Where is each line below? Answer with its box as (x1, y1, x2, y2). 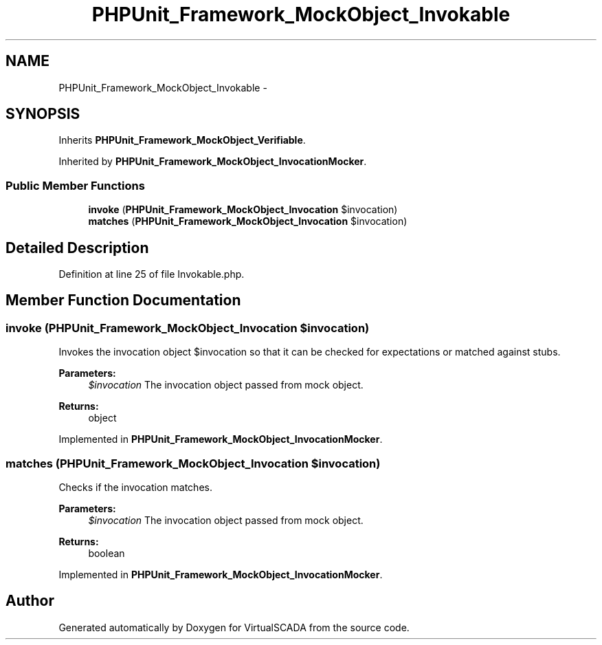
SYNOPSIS (5, 105, 80, 123)
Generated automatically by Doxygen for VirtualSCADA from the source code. (58, 621, 410, 633)
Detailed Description (5, 239, 149, 256)
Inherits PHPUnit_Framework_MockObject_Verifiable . (58, 134, 306, 146)
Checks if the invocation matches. (58, 481, 212, 493)
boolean (88, 547, 125, 559)
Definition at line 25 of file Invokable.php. (58, 268, 245, 281)
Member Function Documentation (5, 292, 241, 309)
